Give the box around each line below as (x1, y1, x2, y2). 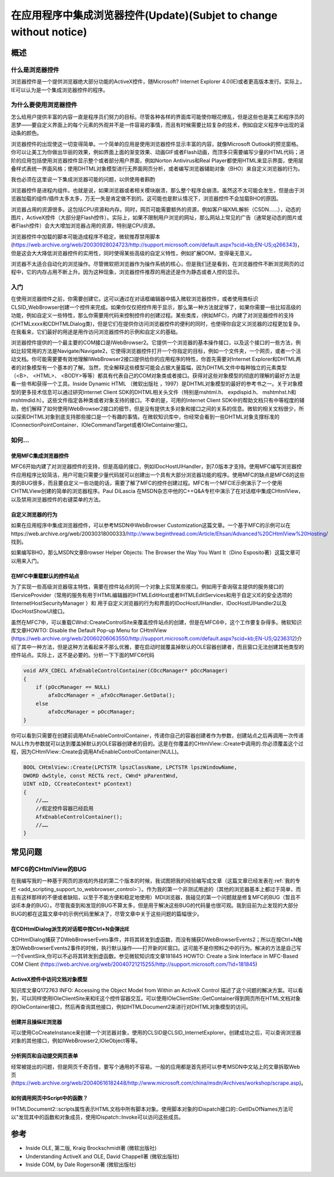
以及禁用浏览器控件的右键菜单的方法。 (11, 496, 104, 503)
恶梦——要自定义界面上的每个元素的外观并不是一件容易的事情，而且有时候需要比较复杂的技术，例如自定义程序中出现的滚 (11, 121, 305, 129)
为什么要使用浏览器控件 (11, 101, 78, 109)
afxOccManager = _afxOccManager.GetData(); (48, 692, 176, 699)
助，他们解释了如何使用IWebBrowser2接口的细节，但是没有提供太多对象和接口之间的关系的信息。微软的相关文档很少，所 (11, 405, 304, 412)
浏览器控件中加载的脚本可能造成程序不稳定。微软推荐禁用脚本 (11, 233, 161, 240)
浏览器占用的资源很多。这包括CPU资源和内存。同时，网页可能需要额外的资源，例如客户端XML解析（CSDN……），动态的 (11, 206, 301, 213)
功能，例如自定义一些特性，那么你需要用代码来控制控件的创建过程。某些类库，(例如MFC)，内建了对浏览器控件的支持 (11, 312, 294, 319)
